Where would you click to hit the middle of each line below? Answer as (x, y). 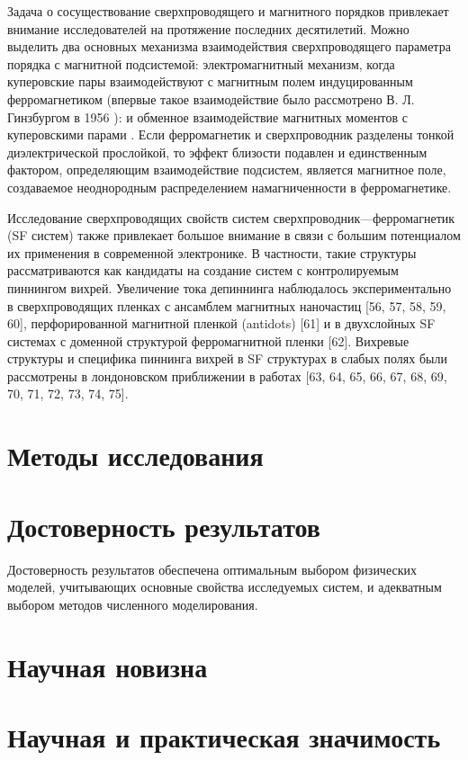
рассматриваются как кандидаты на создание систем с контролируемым (203, 270)
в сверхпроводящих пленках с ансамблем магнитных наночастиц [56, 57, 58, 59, (227, 305)
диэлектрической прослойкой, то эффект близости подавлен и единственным (217, 152)
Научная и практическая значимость (224, 736)
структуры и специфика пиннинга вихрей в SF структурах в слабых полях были (227, 358)
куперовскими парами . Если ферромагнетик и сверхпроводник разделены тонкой (231, 134)
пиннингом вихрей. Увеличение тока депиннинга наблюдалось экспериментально (229, 287)
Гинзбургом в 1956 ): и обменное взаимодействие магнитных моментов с (207, 116)
